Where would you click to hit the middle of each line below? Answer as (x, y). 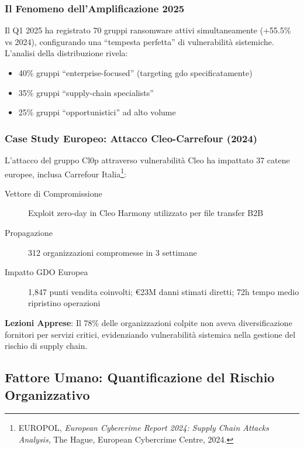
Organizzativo (47, 394)
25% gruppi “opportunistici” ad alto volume (97, 112)
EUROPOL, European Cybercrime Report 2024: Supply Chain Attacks (144, 428)
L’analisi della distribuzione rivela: (66, 53)
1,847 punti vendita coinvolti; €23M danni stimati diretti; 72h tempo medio (164, 291)
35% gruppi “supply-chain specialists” (86, 92)
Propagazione (29, 233)
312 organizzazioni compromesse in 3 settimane (113, 252)
